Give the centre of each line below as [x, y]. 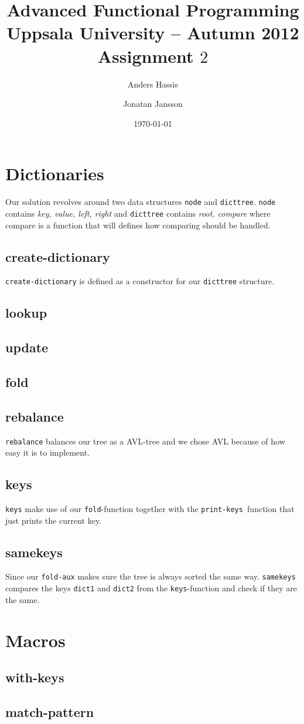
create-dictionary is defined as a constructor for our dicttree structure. [140, 281]
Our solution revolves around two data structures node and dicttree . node [141, 202]
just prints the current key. [54, 520]
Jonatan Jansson [153, 104]
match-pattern [50, 711]
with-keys [35, 677]
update [27, 347]
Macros [35, 640]
